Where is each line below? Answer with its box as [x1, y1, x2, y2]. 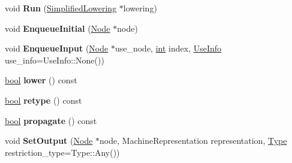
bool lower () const [5, 74, 77, 86]
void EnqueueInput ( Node [5, 42, 109, 55]
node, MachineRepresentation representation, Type [100, 134, 287, 147]
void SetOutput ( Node [5, 134, 93, 147]
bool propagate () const [5, 114, 97, 126]
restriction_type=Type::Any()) [5, 146, 120, 158]
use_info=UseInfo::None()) [5, 53, 104, 66]
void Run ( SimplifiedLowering [5, 2, 117, 14]
